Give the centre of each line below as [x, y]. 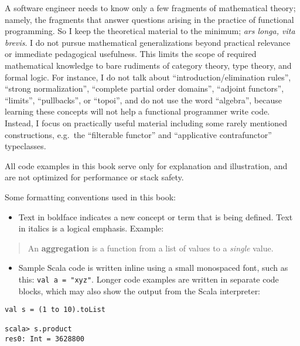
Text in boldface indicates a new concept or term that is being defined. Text [156, 216]
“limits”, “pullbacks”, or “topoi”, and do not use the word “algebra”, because [143, 100]
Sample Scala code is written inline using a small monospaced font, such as [153, 268]
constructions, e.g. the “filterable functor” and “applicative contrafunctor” [138, 134]
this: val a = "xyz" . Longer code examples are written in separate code [149, 279]
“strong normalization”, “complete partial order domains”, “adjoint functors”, [144, 88]
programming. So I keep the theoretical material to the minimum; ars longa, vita [150, 31]
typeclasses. [25, 146]
